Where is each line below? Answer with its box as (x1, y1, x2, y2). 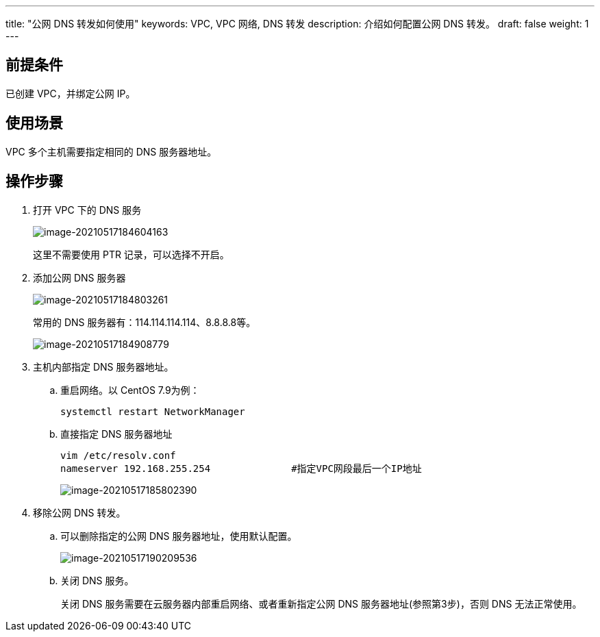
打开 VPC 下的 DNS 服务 (33, 203, 142, 216)
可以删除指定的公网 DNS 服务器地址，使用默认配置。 (60, 529, 297, 542)
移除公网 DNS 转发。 (33, 506, 126, 519)
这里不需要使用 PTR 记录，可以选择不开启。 (33, 248, 229, 260)
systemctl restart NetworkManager (60, 405, 245, 417)
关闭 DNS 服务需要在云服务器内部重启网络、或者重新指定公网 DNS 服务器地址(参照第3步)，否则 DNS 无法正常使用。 (60, 597, 582, 610)
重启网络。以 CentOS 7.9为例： (60, 384, 200, 396)
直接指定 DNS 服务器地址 (60, 427, 173, 440)
